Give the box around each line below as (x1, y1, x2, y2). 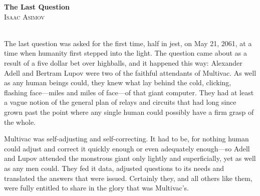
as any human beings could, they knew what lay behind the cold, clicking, (4, 77, 231, 88)
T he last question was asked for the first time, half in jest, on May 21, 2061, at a (4, 38, 252, 48)
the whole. (4, 116, 36, 127)
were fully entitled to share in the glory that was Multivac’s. (4, 182, 189, 193)
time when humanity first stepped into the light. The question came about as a (4, 48, 247, 58)
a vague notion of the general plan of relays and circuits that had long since (4, 97, 236, 107)
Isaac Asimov (4, 11, 45, 22)
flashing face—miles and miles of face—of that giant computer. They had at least (4, 87, 254, 97)
